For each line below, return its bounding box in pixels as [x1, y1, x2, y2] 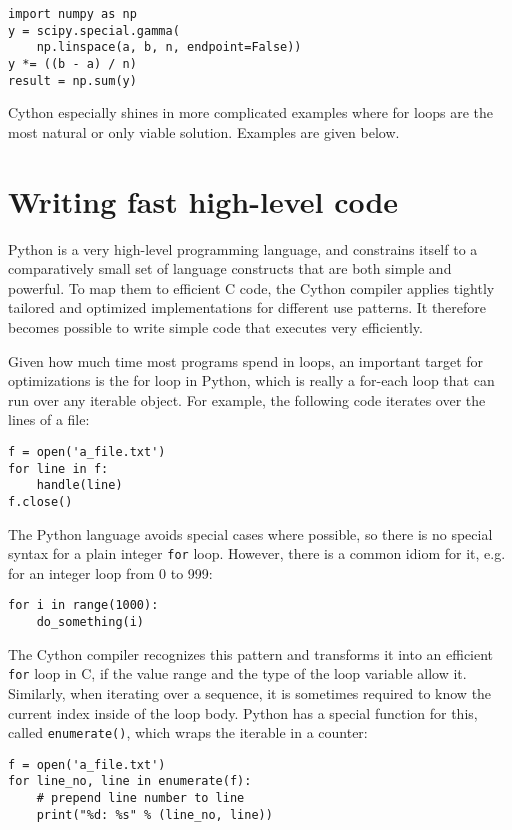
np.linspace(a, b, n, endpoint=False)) [36, 40, 302, 55]
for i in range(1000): [8, 598, 159, 613]
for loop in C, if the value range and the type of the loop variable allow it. [8, 663, 467, 684]
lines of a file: [8, 409, 90, 430]
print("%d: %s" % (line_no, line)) [36, 807, 273, 822]
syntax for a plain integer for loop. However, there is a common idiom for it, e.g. [8, 543, 506, 564]
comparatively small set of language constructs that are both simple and [8, 258, 452, 279]
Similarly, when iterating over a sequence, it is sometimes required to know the [8, 682, 492, 703]
